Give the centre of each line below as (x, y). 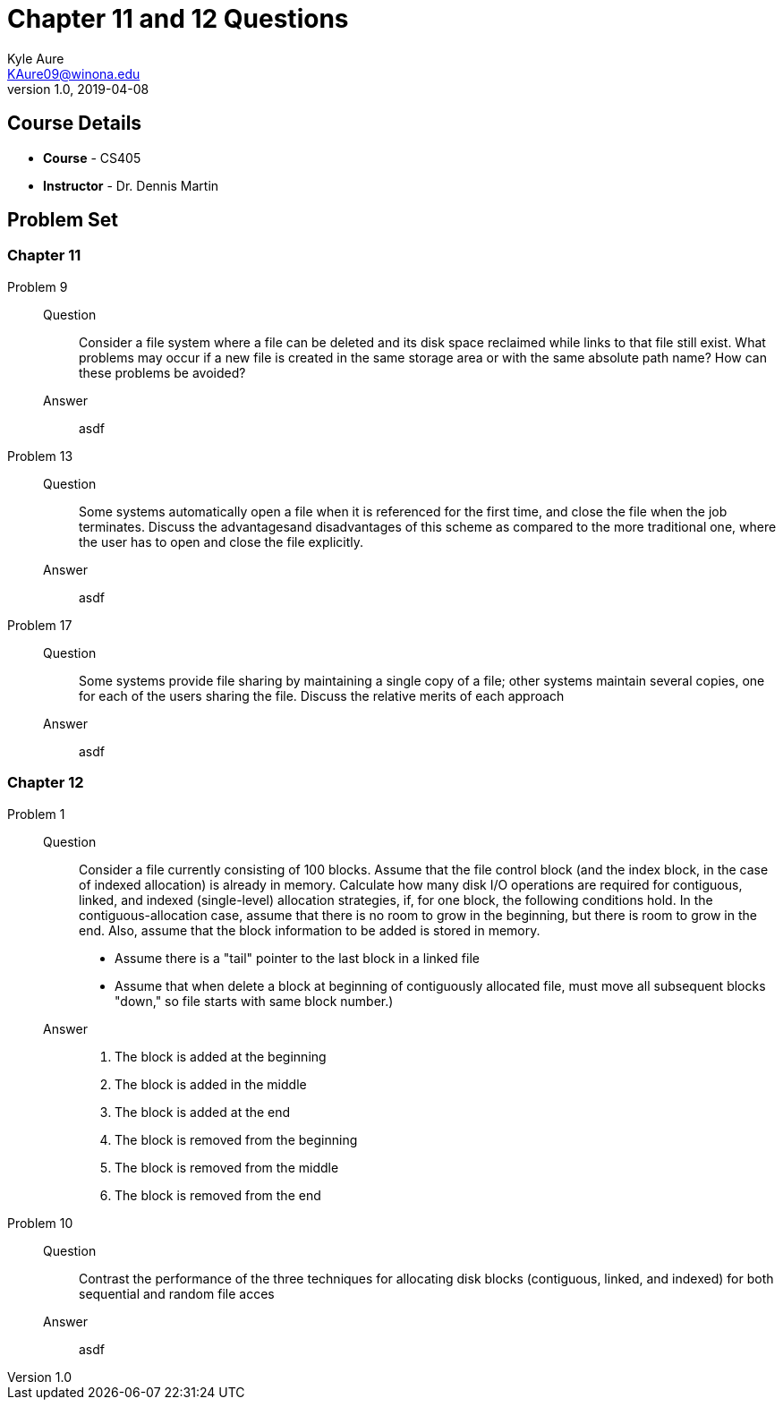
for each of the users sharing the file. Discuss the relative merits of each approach (322, 695)
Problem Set (63, 220)
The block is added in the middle (211, 1084)
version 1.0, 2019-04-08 (78, 89)
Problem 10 (40, 1223)
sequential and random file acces (177, 1293)
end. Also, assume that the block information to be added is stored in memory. (310, 930)
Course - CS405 (92, 158)
